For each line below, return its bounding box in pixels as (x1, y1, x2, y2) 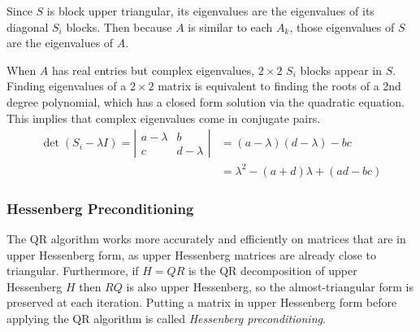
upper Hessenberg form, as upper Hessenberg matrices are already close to (6, 246, 377, 263)
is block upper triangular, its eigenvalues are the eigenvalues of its (46, 2, 375, 19)
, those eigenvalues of (289, 18, 395, 35)
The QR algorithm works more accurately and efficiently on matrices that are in (6, 229, 406, 247)
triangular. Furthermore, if (6, 262, 139, 279)
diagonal (6, 18, 49, 35)
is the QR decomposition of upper (188, 262, 357, 279)
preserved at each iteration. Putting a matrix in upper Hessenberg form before (6, 294, 397, 311)
